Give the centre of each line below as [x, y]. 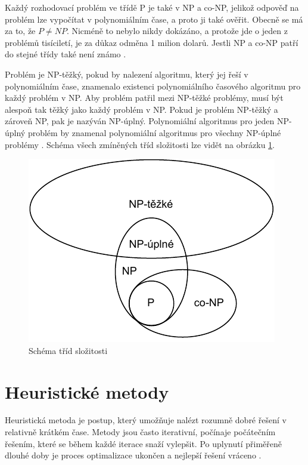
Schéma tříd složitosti [68, 350]
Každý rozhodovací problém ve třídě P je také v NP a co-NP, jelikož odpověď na [152, 7]
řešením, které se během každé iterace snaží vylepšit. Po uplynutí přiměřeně [143, 443]
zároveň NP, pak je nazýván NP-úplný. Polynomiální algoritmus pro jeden [140, 121]
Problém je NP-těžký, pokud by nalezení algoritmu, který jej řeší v [127, 74]
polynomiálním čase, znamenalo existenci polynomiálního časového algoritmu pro [153, 86]
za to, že [20, 31]
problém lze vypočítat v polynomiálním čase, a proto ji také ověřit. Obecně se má [154, 19]
